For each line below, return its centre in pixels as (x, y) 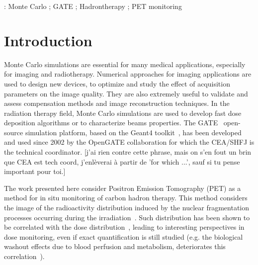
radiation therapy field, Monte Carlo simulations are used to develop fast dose (123, 113)
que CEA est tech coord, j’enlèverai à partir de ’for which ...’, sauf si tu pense (122, 161)
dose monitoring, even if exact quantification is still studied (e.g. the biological (124, 236)
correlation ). (24, 256)
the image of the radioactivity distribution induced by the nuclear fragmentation (127, 208)
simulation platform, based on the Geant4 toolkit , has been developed (133, 132)
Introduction (48, 40)
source (14, 132)
